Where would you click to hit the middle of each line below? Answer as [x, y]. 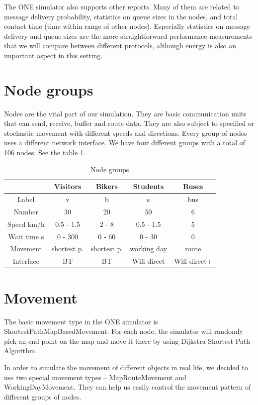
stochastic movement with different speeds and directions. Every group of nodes [126, 133]
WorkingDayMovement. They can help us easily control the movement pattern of [128, 387]
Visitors [68, 186]
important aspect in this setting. [53, 55]
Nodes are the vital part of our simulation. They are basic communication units [125, 113]
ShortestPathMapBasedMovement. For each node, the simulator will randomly [124, 331]
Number [26, 211]
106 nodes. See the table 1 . [45, 152]
